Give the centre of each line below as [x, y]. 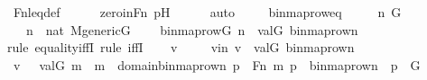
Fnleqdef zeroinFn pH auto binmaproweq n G [207, 12]
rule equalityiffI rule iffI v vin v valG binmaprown [181, 47]
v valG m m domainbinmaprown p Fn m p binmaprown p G [217, 64]
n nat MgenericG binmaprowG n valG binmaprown [192, 29]
